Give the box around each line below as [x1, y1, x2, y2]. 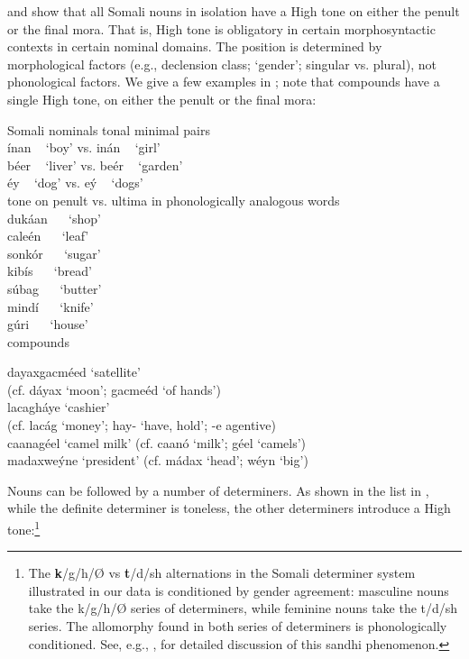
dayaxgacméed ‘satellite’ [7, 362, 141, 381]
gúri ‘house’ [7, 315, 88, 334]
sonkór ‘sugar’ [7, 243, 101, 262]
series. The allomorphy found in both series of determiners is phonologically [28, 617, 447, 636]
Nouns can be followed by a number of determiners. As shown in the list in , [7, 481, 429, 499]
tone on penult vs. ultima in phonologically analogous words [7, 190, 340, 209]
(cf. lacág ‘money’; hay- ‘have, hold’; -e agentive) [7, 416, 276, 435]
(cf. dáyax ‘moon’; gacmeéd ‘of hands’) [7, 380, 221, 398]
